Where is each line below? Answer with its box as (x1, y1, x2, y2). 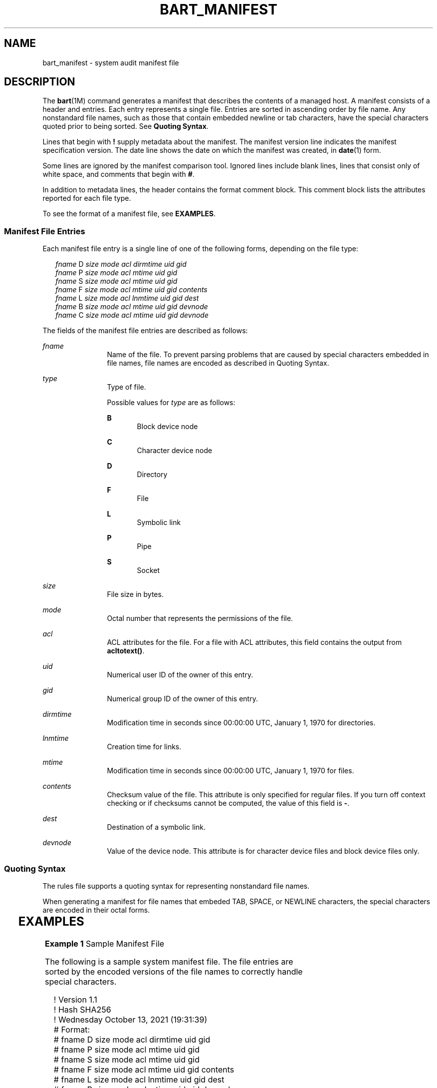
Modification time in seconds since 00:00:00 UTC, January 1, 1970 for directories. (107, 718, 376, 727)
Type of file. (107, 383, 146, 392)
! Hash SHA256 (53, 1004, 111, 1015)
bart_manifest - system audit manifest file (42, 58, 179, 67)
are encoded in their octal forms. (42, 905, 150, 914)
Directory (137, 470, 168, 479)
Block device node (137, 422, 198, 431)
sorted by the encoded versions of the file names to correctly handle (45, 966, 303, 977)
